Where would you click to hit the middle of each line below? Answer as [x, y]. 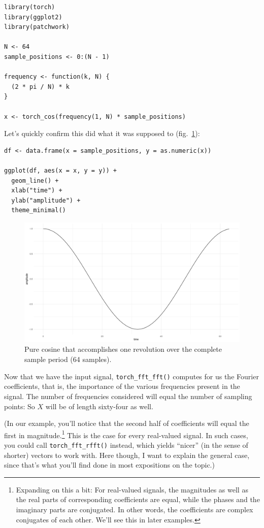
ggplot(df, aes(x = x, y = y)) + [60, 170]
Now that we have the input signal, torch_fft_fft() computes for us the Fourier [131, 376]
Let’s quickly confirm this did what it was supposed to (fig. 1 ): [102, 133]
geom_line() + [35, 180]
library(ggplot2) [33, 17]
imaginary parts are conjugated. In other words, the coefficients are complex [135, 509]
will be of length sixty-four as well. [99, 406]
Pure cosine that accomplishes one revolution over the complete [123, 349]
